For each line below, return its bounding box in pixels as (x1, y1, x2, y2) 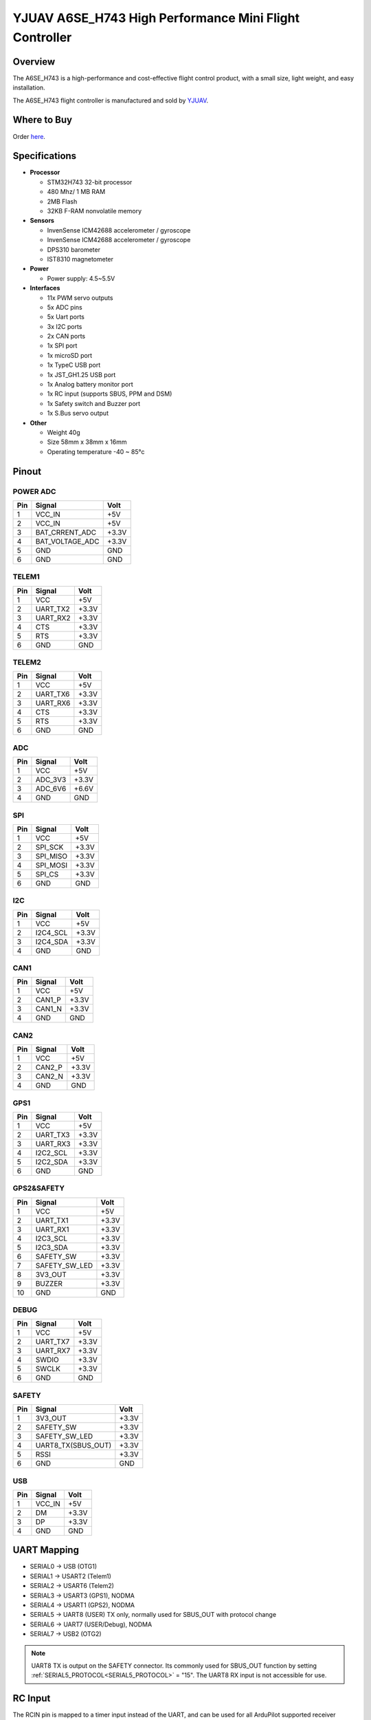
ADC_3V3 (35, 775, 67, 784)
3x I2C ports (47, 322, 82, 330)
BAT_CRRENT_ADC (35, 527, 97, 537)
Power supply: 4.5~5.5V (47, 274, 115, 282)
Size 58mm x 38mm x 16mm (47, 438, 127, 447)
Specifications (12, 150, 77, 162)
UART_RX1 (35, 1225, 69, 1234)
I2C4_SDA (35, 936, 69, 946)
